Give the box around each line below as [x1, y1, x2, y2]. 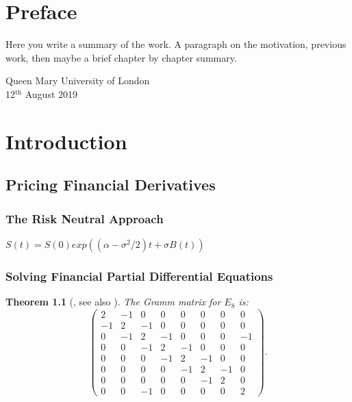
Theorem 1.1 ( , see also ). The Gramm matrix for [5, 294, 221, 309]
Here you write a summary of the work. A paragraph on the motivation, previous [5, 37, 347, 51]
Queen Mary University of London [5, 73, 150, 88]
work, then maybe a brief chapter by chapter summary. [5, 50, 237, 64]
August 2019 [25, 86, 78, 101]
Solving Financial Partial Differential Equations [5, 267, 273, 284]
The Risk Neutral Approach [5, 210, 164, 227]
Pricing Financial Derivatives [5, 174, 216, 195]
